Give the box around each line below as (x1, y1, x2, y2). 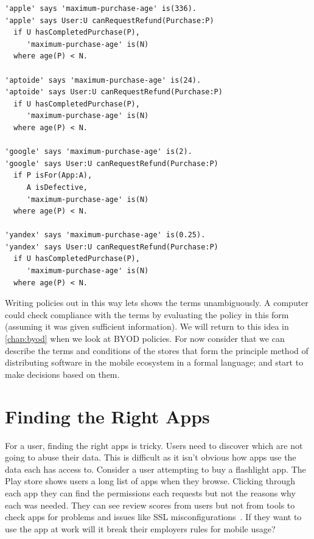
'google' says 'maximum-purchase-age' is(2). (5, 147, 192, 156)
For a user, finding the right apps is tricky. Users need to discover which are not (5, 439, 303, 451)
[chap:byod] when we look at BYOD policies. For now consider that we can (5, 332, 285, 345)
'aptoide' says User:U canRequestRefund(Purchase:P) (5, 88, 223, 97)
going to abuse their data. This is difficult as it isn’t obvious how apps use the (5, 451, 296, 464)
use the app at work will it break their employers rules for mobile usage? (5, 522, 276, 535)
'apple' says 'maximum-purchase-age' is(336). (5, 4, 197, 13)
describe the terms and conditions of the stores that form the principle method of (5, 344, 309, 356)
